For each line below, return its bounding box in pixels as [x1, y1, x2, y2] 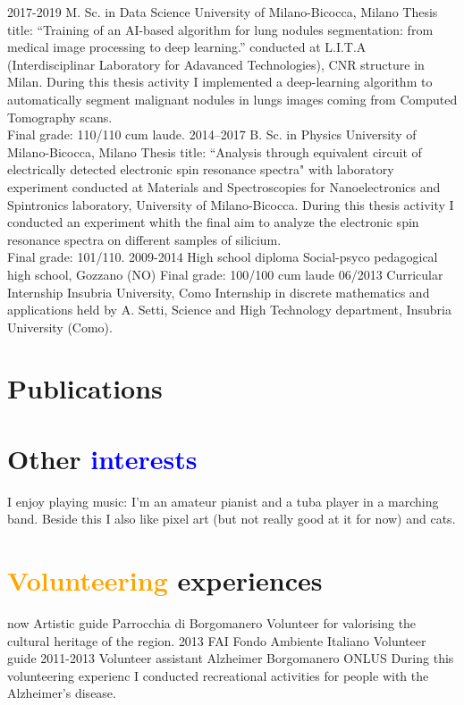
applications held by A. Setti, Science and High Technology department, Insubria [7, 300, 451, 319]
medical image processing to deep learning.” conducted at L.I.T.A [7, 38, 367, 56]
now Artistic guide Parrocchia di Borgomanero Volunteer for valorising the [7, 614, 417, 633]
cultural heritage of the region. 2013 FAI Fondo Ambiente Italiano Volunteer [7, 631, 426, 650]
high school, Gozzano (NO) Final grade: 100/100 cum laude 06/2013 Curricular [7, 264, 443, 283]
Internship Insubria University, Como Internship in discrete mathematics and [7, 282, 430, 301]
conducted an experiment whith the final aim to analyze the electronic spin [7, 213, 419, 231]
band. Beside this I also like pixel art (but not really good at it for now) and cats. [7, 509, 456, 528]
